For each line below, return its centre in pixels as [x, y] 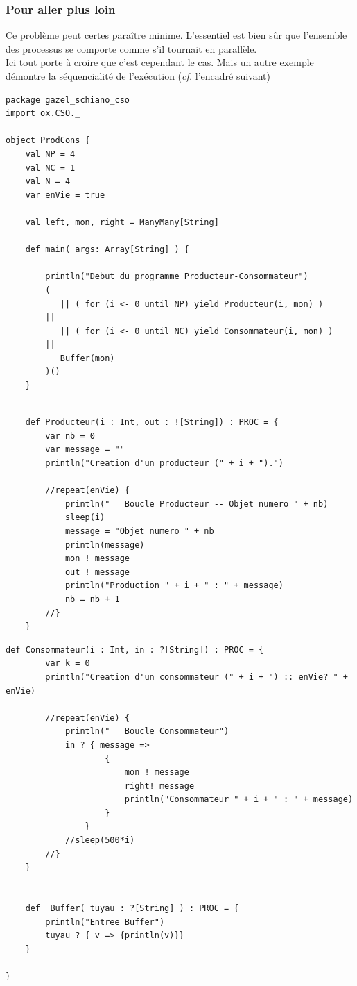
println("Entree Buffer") [105, 922]
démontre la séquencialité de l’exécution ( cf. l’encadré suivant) [138, 76]
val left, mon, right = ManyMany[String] [122, 222]
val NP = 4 [50, 154]
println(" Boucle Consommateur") [147, 732]
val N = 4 [48, 182]
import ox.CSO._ [43, 114]
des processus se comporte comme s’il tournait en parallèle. [131, 48]
